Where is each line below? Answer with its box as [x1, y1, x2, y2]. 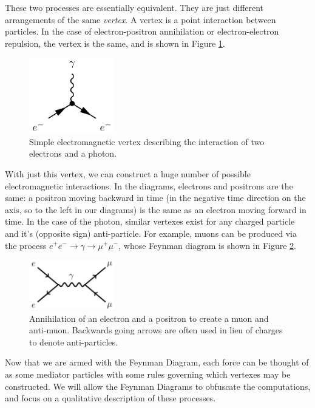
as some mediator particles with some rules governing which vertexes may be [5, 367, 291, 380]
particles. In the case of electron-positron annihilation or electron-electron [5, 25, 279, 38]
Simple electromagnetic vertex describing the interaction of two [29, 135, 265, 148]
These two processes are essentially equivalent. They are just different [5, 1, 264, 13]
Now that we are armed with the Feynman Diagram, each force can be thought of [5, 356, 309, 369]
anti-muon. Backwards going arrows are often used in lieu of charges [29, 324, 283, 336]
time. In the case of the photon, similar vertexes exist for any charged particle [5, 215, 295, 228]
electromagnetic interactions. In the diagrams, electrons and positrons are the [5, 179, 293, 192]
